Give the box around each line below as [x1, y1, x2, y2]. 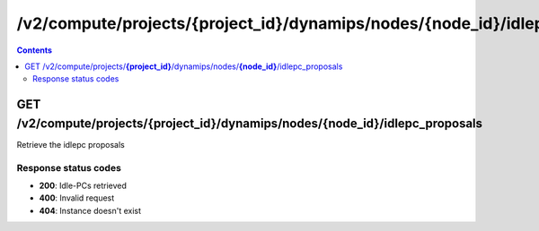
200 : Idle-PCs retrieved [39, 180, 128, 191]
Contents [16, 45, 53, 56]
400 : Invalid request [39, 192, 115, 203]
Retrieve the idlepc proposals [16, 139, 125, 150]
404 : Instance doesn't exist [39, 205, 142, 216]
